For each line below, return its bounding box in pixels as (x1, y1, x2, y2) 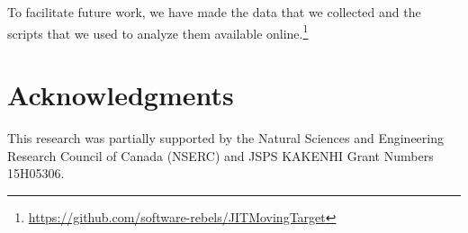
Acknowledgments (7, 76, 234, 113)
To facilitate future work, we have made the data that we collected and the (7, 3, 421, 21)
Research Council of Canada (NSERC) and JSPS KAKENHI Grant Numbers (7, 146, 434, 165)
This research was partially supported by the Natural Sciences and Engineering (7, 128, 444, 147)
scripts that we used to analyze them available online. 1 (7, 21, 309, 42)
